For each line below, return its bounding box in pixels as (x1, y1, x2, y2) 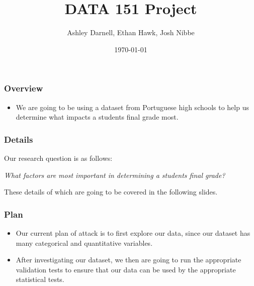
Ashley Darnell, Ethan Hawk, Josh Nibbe (67, 27, 195, 38)
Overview (4, 82, 43, 94)
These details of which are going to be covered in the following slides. (4, 186, 218, 197)
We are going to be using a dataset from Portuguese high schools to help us (16, 102, 249, 112)
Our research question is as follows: (4, 153, 113, 163)
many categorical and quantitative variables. (16, 237, 153, 248)
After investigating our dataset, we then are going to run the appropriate (16, 254, 241, 265)
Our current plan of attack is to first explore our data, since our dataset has (16, 228, 250, 238)
